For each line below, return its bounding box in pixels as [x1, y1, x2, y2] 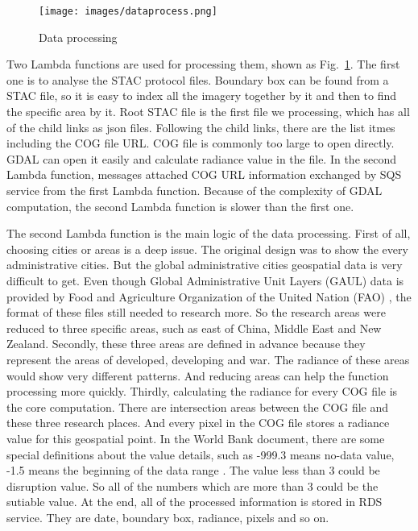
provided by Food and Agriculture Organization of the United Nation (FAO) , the [6, 288, 412, 305]
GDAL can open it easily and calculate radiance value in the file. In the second [6, 150, 397, 167]
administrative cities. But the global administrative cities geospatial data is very [6, 256, 403, 273]
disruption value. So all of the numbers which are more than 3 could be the [6, 477, 379, 494]
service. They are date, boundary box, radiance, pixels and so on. [6, 508, 329, 525]
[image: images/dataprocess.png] [39, 6, 217, 17]
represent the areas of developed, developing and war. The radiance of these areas [6, 351, 410, 367]
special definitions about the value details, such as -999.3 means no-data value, [6, 446, 395, 463]
